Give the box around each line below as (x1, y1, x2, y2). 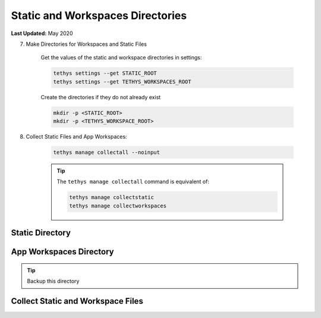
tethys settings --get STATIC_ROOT (53, 70, 157, 77)
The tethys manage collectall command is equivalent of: (56, 178, 209, 185)
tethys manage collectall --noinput (53, 149, 160, 156)
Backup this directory (27, 278, 80, 285)
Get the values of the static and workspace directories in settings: (40, 54, 202, 61)
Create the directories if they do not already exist (40, 93, 161, 100)
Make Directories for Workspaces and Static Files (26, 40, 147, 48)
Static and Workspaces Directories (11, 9, 187, 22)
